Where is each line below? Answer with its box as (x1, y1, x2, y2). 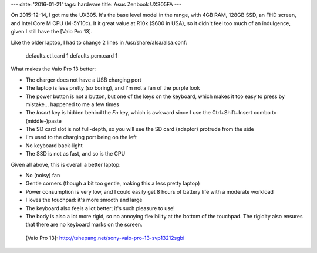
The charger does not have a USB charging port (25, 76, 142, 83)
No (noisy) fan (25, 172, 60, 179)
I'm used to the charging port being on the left (25, 134, 137, 141)
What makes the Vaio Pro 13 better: (11, 65, 96, 73)
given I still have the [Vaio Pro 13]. (11, 28, 93, 35)
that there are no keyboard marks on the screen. (25, 221, 143, 228)
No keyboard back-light (25, 141, 83, 149)
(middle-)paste (25, 117, 62, 124)
